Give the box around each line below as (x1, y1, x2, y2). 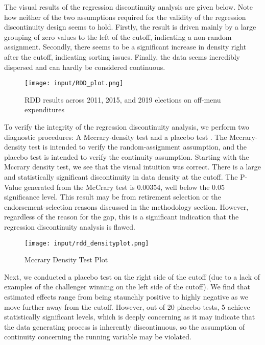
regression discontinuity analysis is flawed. (4, 221, 135, 232)
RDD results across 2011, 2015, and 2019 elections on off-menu (25, 94, 221, 105)
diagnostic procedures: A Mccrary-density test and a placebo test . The (4, 131, 227, 142)
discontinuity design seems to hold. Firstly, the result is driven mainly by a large (4, 21, 256, 32)
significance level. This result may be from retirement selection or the (4, 191, 221, 202)
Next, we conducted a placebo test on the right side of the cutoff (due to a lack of (4, 271, 260, 282)
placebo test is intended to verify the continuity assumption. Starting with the (4, 151, 249, 162)
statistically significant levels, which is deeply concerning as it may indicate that (4, 311, 255, 322)
